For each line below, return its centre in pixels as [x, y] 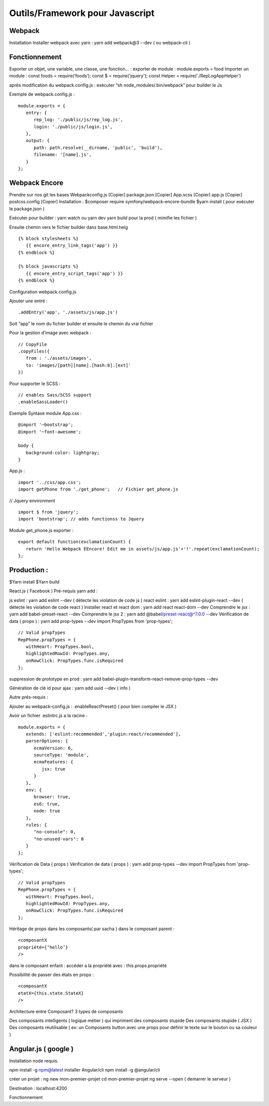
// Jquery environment [32, 501]
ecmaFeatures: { [54, 762]
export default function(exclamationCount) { [75, 542]
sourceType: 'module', [61, 755]
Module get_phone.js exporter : [41, 530]
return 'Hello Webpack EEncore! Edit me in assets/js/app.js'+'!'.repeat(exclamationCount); [143, 549]
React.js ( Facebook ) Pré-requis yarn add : [53, 591]
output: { [38, 141]
